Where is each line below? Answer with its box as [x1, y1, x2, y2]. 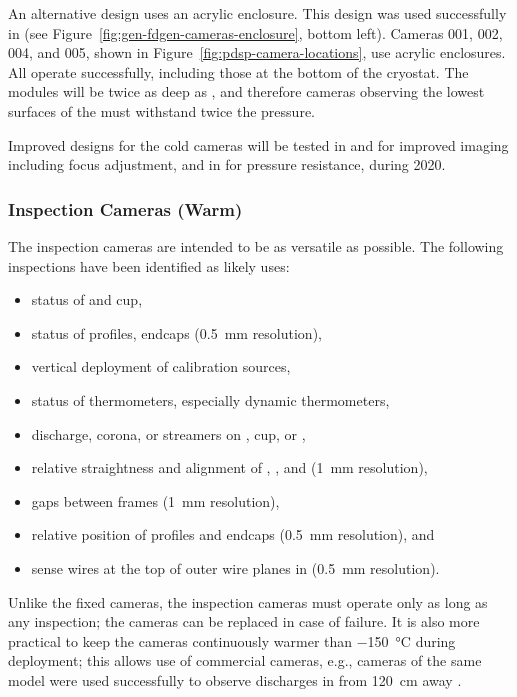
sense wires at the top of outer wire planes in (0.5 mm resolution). [31, 557, 440, 578]
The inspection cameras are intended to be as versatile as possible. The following [8, 235, 504, 256]
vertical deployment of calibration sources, [31, 356, 291, 377]
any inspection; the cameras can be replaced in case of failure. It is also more [8, 611, 480, 632]
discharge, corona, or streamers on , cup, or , [31, 423, 306, 444]
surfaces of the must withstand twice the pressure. [8, 100, 315, 121]
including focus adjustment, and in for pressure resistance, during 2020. [8, 154, 446, 175]
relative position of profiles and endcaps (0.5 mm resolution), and [31, 524, 435, 545]
